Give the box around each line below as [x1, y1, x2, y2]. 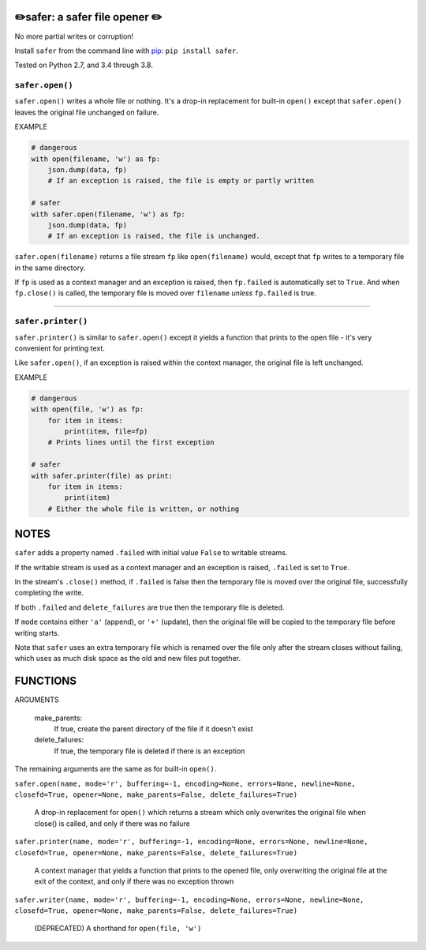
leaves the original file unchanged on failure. [14, 107, 159, 117]
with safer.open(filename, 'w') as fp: [31, 209, 185, 219]
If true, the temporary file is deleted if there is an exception [54, 746, 245, 756]
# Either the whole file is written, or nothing [47, 504, 240, 513]
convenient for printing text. [14, 344, 106, 353]
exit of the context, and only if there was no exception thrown [34, 877, 234, 886]
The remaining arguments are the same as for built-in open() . [14, 764, 217, 774]
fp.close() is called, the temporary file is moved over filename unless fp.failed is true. [14, 288, 317, 298]
